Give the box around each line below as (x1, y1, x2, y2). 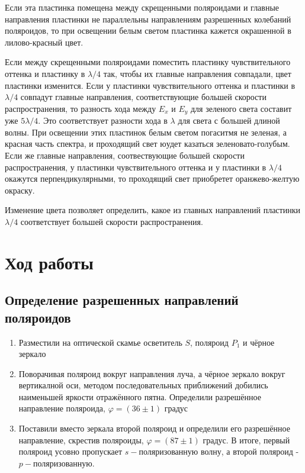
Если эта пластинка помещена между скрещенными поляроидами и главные (5, 1, 280, 13)
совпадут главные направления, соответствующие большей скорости (20, 91, 267, 103)
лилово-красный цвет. (5, 36, 84, 48)
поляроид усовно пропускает (18, 445, 123, 458)
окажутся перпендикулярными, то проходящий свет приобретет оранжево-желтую (5, 172, 300, 185)
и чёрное (242, 336, 275, 348)
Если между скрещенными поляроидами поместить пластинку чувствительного (5, 56, 291, 68)
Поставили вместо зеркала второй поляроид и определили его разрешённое (18, 422, 290, 435)
